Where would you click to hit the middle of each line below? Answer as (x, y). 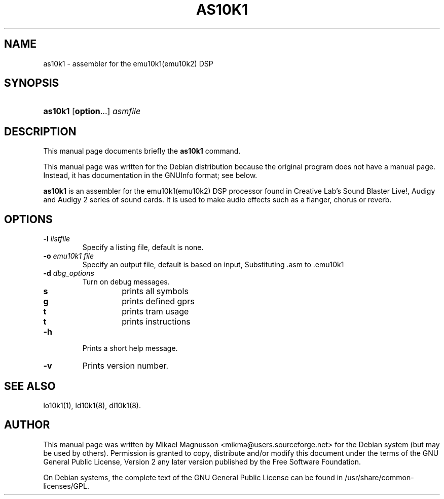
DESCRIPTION (40, 131)
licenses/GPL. (66, 486)
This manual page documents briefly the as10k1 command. (142, 151)
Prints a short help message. (130, 348)
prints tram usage (155, 312)
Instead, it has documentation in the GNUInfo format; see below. (150, 175)
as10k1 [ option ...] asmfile (92, 111)
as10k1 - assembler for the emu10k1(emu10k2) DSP (128, 63)
